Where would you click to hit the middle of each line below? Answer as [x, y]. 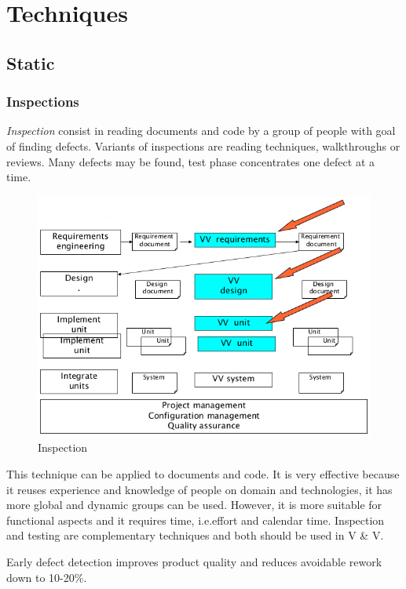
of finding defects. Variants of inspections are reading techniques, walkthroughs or [203, 145]
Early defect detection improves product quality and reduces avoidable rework [194, 562]
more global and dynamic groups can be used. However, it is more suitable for [194, 505]
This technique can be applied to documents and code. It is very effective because [203, 474]
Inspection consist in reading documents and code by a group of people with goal [201, 131]
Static [31, 62]
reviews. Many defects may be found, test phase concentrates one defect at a [191, 161]
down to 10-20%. [47, 577]
